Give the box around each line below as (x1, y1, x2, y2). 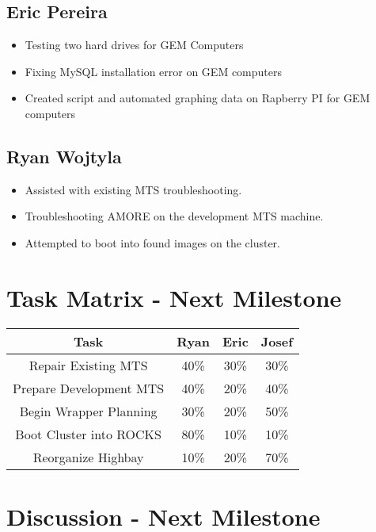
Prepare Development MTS (13, 378, 165, 397)
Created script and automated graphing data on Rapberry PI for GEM (25, 90, 370, 106)
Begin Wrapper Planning (19, 401, 158, 420)
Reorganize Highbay (32, 447, 144, 466)
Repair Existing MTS (28, 355, 148, 374)
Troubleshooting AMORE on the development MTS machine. (25, 208, 324, 224)
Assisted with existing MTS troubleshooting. (25, 181, 242, 197)
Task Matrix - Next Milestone (6, 281, 342, 313)
